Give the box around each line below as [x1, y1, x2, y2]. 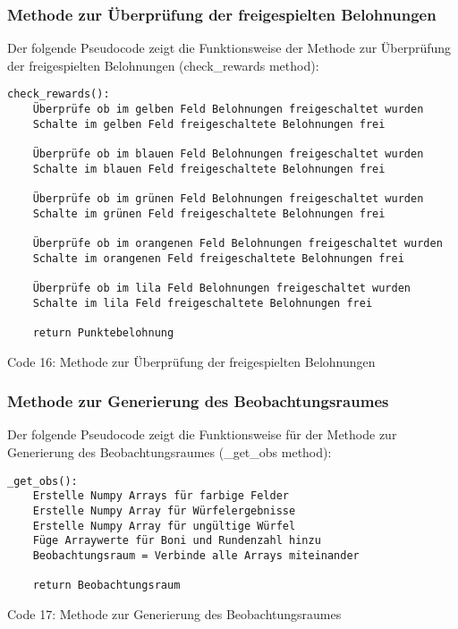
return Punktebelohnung [32, 326, 174, 339]
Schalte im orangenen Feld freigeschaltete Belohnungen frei [32, 251, 404, 265]
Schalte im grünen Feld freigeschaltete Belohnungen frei [32, 207, 386, 220]
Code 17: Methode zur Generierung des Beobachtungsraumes [7, 604, 342, 623]
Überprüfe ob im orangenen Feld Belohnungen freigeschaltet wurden [32, 236, 443, 250]
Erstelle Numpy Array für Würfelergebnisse [32, 504, 296, 517]
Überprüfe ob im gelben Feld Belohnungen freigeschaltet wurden [32, 103, 424, 116]
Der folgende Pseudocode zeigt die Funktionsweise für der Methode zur [7, 425, 397, 444]
